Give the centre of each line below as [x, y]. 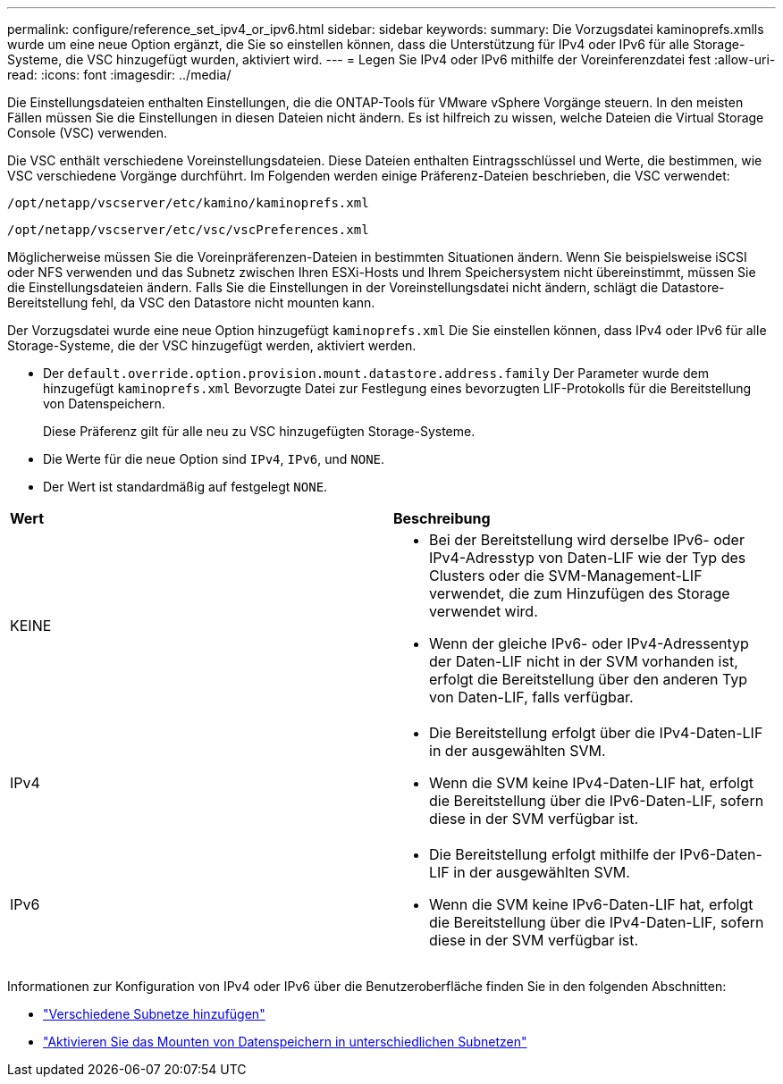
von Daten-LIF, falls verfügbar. [531, 697]
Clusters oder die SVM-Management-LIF [566, 576]
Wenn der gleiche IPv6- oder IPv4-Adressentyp [589, 643]
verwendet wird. [484, 611]
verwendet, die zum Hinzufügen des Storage [580, 593]
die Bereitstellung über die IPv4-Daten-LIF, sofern [597, 922]
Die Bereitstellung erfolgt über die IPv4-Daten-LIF [596, 733]
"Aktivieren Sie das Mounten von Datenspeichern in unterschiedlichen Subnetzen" [285, 1042]
